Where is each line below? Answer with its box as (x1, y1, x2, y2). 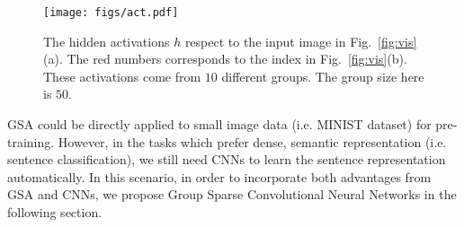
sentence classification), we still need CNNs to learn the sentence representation (7, 150, 446, 169)
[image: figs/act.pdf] (43, 6, 179, 19)
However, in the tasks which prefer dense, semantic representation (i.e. (58, 132, 447, 151)
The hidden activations (43, 31, 170, 50)
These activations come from (43, 66, 201, 85)
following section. (7, 203, 103, 221)
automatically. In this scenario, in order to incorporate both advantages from (7, 167, 432, 186)
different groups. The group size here (221, 66, 424, 85)
